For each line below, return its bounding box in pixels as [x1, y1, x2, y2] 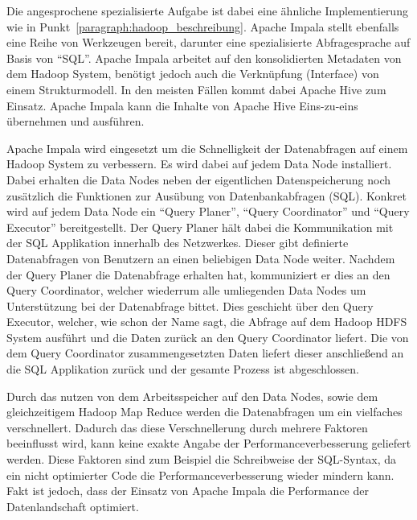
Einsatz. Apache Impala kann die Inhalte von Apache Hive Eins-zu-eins [6, 97, 358, 113]
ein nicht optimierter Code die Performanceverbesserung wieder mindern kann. [6, 466, 395, 483]
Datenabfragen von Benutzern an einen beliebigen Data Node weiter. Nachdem [6, 250, 395, 266]
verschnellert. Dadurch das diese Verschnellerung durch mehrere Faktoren [6, 419, 368, 435]
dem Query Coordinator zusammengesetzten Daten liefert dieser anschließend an [6, 345, 404, 361]
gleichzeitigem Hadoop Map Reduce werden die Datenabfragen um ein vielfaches [6, 403, 403, 420]
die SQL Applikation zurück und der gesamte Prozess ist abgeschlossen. [6, 361, 359, 378]
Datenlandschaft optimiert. [6, 497, 139, 514]
